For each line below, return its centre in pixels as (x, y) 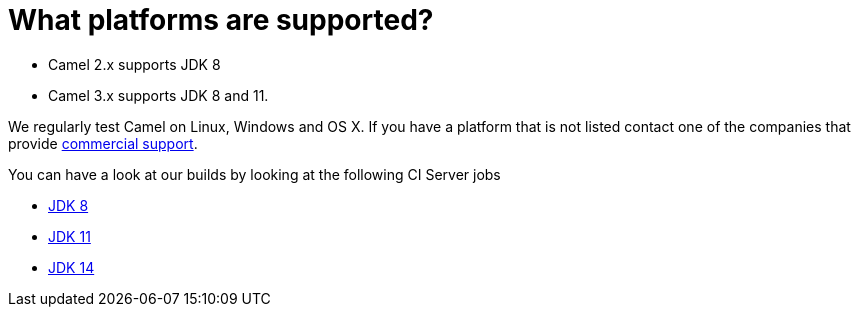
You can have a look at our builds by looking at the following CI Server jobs (254, 174)
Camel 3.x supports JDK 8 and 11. (158, 95)
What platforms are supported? (221, 20)
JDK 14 (71, 267)
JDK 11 (69, 236)
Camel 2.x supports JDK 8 (134, 64)
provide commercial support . (103, 143)
